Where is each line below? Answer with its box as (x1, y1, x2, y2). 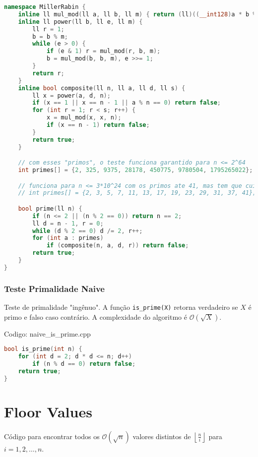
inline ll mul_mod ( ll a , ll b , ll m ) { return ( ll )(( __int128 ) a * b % (18, 10, 257, 18)
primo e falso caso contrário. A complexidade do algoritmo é (4, 311, 187, 322)
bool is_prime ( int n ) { (4, 345, 82, 353)
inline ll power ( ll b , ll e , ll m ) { (18, 18, 143, 25)
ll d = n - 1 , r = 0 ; (32, 220, 104, 227)
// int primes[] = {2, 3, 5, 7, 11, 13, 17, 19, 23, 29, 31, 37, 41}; (18, 189, 257, 197)
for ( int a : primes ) (32, 234, 104, 242)
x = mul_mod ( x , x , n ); (46, 114, 122, 121)
